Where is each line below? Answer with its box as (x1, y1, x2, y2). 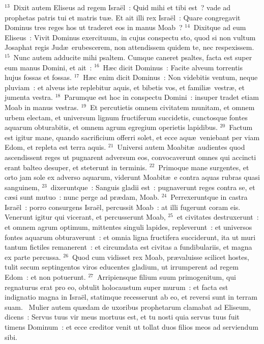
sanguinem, (5, 181, 40, 192)
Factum (229, 122, 253, 133)
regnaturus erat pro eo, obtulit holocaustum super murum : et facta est (5, 281, 228, 292)
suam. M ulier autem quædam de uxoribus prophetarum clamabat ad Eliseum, (5, 301, 251, 312)
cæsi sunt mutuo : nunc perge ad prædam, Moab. (5, 192, 159, 202)
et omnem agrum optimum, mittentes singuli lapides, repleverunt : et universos (5, 222, 252, 232)
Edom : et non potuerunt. (5, 272, 86, 282)
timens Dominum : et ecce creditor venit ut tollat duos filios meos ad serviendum (5, 322, 258, 332)
